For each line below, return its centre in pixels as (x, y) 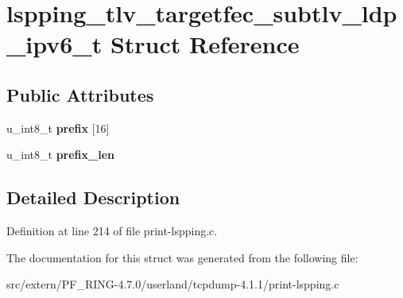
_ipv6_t (54, 44)
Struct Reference (205, 44)
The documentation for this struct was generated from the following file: (182, 257)
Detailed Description (93, 197)
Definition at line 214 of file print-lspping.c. (112, 231)
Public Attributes (80, 94)
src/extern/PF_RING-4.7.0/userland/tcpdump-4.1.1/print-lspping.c (173, 284)
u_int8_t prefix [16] (58, 128)
